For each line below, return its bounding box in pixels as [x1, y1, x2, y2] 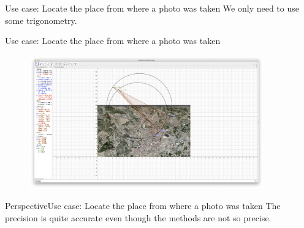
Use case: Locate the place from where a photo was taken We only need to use [5, 2, 299, 14]
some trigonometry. [5, 13, 77, 26]
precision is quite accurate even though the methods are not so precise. [5, 211, 272, 224]
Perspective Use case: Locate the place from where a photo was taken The [5, 199, 281, 212]
